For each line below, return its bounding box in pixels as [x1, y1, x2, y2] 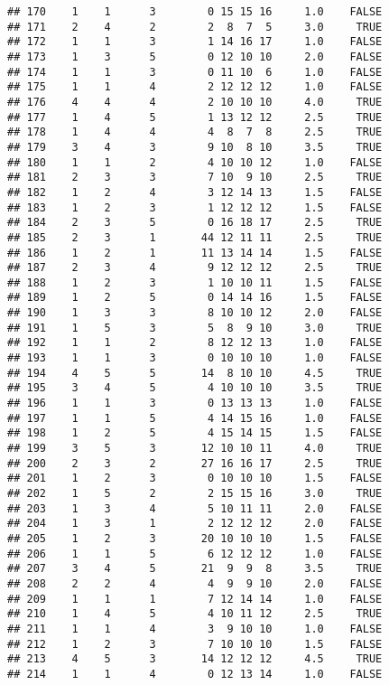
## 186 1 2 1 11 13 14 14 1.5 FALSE [7, 246, 383, 259]
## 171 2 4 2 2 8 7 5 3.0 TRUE [7, 20, 383, 33]
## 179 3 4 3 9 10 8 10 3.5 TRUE [7, 140, 383, 154]
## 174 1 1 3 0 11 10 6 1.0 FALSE [7, 65, 383, 79]
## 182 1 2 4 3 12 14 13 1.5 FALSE [7, 185, 383, 199]
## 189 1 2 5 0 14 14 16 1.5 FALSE [7, 291, 383, 305]
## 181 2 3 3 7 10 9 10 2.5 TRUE [7, 171, 383, 184]
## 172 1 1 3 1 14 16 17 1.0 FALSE [7, 35, 383, 49]
